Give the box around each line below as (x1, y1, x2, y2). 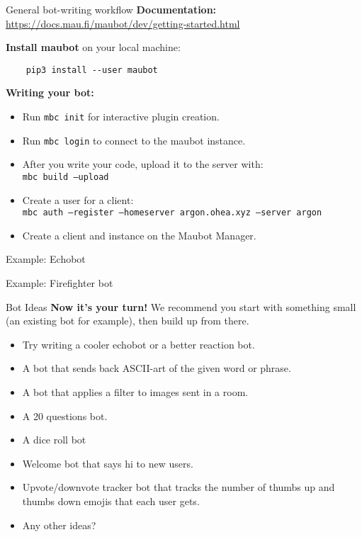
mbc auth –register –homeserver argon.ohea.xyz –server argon (22, 208, 322, 218)
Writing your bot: (6, 85, 94, 100)
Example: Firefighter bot (6, 276, 113, 290)
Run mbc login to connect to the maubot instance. (22, 132, 246, 147)
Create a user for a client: (22, 192, 134, 207)
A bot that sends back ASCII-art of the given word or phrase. (22, 361, 291, 375)
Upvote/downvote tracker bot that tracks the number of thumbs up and (22, 480, 335, 494)
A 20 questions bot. (22, 408, 108, 423)
